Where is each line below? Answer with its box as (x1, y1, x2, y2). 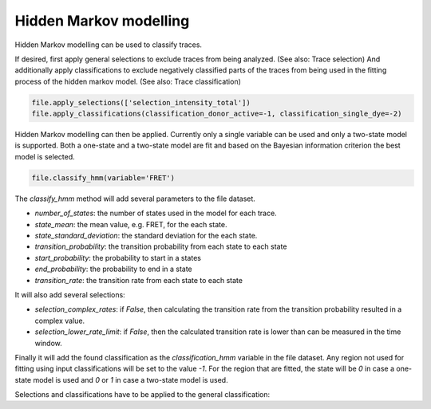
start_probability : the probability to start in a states (34, 253, 201, 262)
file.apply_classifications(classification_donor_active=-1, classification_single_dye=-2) (31, 109, 402, 119)
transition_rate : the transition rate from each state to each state (34, 275, 243, 285)
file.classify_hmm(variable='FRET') (31, 173, 176, 183)
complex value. (34, 316, 85, 325)
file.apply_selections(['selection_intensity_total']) (31, 98, 251, 107)
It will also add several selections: (14, 289, 125, 299)
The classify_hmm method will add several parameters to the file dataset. (14, 194, 255, 203)
